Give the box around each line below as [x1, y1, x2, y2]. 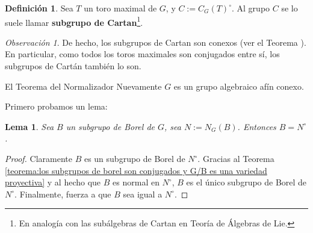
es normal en [113, 176, 160, 188]
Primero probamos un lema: [5, 100, 108, 113]
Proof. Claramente [5, 152, 72, 164]
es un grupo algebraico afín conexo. [173, 79, 304, 92]
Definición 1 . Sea [5, 2, 73, 14]
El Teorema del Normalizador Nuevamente [5, 79, 162, 92]
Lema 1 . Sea [5, 120, 54, 132]
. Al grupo [232, 2, 270, 14]
